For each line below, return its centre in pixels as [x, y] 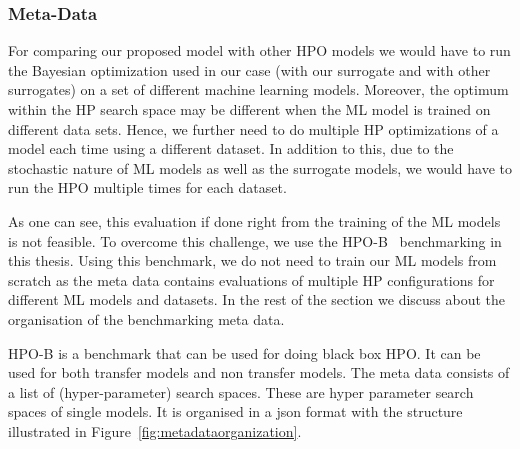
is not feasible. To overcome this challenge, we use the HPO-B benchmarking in [255, 240]
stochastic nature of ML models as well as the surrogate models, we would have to [260, 167]
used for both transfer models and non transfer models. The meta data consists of [259, 372]
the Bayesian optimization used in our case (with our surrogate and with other [249, 69]
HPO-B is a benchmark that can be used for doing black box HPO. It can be [244, 352]
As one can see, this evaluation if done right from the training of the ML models [254, 220]
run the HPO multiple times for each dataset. [147, 187]
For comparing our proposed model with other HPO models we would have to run [259, 50]
